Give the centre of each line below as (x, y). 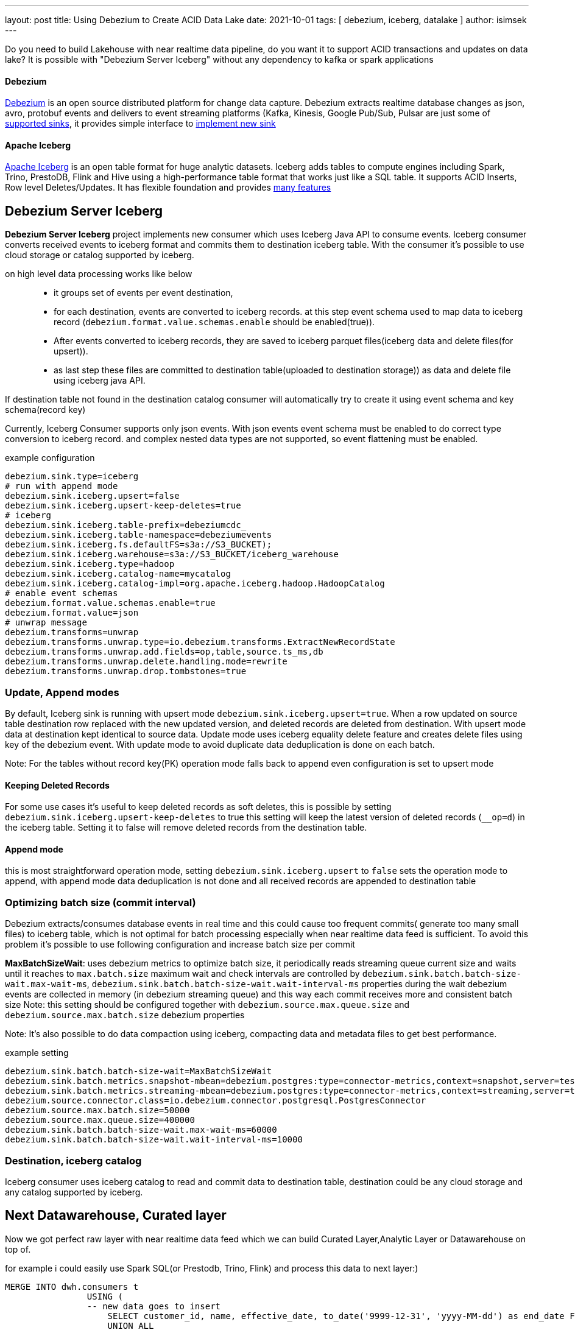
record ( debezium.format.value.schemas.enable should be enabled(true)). (214, 322)
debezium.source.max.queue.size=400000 (100, 1120)
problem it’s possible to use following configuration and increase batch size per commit (180, 945)
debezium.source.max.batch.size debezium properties (125, 1015)
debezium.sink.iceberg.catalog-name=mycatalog (118, 574)
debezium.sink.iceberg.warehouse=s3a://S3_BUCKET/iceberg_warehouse (172, 554)
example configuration (50, 458)
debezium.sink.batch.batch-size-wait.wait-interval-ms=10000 (154, 1140)
